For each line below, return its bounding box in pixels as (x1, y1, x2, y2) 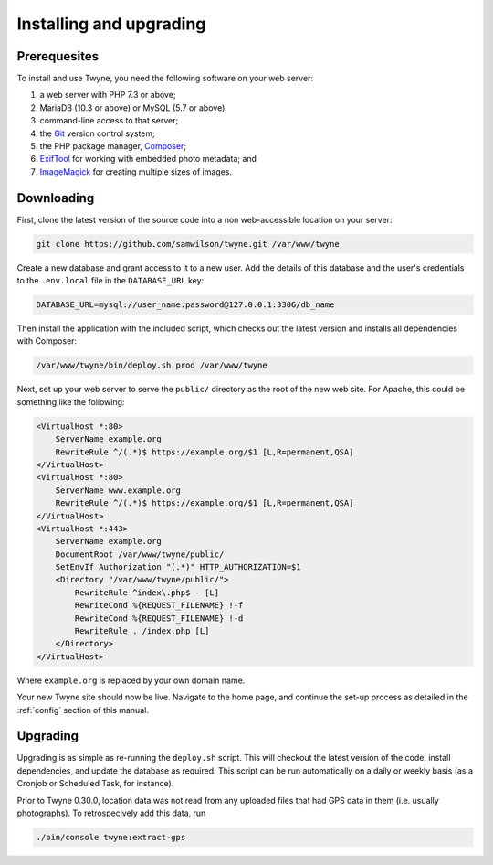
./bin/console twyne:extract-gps (36, 832, 186, 843)
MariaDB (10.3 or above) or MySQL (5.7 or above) (39, 101, 226, 113)
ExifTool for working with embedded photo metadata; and (39, 154, 257, 165)
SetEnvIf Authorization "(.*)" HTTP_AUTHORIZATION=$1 (55, 562, 301, 572)
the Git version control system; (39, 128, 155, 139)
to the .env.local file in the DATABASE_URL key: (16, 275, 205, 286)
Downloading (16, 190, 95, 206)
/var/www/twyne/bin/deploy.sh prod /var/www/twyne (36, 360, 268, 370)
